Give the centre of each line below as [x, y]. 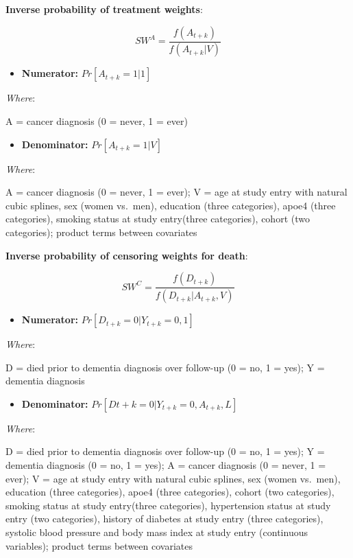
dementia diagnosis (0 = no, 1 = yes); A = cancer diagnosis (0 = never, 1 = [166, 465]
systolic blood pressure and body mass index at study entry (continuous [157, 532]
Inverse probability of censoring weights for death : [127, 255]
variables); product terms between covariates [99, 545]
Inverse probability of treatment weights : [104, 9]
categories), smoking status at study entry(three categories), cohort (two [158, 219]
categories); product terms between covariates [101, 232]
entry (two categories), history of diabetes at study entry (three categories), [165, 519]
